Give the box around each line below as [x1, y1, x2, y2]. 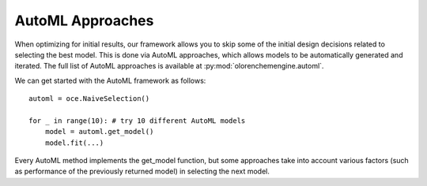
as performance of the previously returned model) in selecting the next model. [14, 166, 270, 177]
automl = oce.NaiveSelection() [28, 95, 150, 103]
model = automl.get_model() [44, 127, 154, 136]
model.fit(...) [44, 138, 104, 147]
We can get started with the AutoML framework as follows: [14, 76, 206, 85]
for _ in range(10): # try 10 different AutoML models [28, 116, 246, 125]
